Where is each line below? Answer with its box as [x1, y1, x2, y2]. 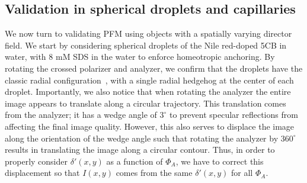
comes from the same [116, 166, 193, 179]
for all [231, 166, 253, 179]
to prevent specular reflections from [169, 108, 298, 121]
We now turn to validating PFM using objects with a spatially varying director [5, 27, 292, 40]
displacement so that [5, 166, 80, 179]
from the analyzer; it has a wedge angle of [5, 108, 157, 121]
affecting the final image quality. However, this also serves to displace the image [5, 120, 295, 132]
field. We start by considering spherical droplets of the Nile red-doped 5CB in [5, 38, 287, 51]
